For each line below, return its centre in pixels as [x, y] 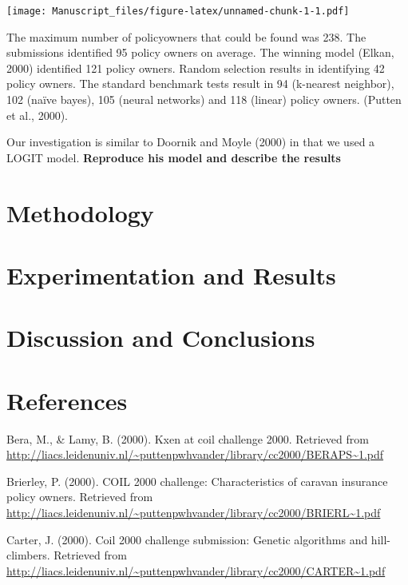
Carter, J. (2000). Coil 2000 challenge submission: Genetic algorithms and [187, 539]
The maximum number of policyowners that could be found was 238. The [186, 36]
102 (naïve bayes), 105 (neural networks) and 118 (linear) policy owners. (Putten [204, 99]
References [67, 400]
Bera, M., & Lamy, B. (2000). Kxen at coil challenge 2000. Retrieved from [188, 438]
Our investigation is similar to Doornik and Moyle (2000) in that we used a [191, 142]
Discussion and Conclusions [161, 338]
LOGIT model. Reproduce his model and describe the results [174, 157]
